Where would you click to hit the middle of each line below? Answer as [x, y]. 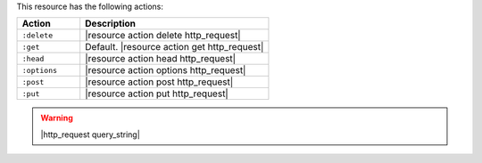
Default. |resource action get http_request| [175, 47]
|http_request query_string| [90, 134]
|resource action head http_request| [161, 59]
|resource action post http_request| [159, 82]
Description [110, 24]
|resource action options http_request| [166, 70]
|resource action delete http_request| [163, 36]
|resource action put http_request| [157, 94]
